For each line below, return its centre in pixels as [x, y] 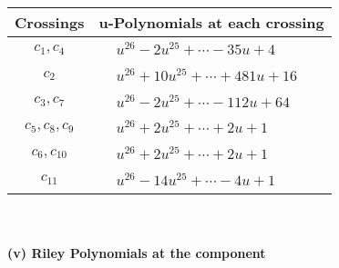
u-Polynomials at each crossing [211, 22]
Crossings [50, 22]
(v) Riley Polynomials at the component [137, 253]
